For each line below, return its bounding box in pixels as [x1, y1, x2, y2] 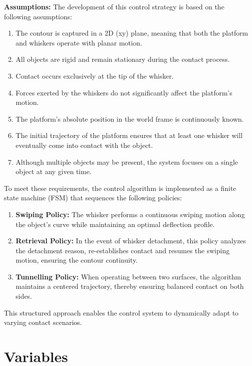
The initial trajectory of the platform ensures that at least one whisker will [15, 130, 243, 140]
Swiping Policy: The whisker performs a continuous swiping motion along [15, 209, 245, 219]
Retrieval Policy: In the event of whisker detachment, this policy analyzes [15, 235, 246, 246]
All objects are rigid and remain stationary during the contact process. [15, 54, 230, 64]
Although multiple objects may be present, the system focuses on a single [15, 156, 238, 167]
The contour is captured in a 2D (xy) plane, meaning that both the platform [15, 28, 248, 38]
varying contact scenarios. [4, 317, 82, 327]
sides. [15, 291, 32, 301]
